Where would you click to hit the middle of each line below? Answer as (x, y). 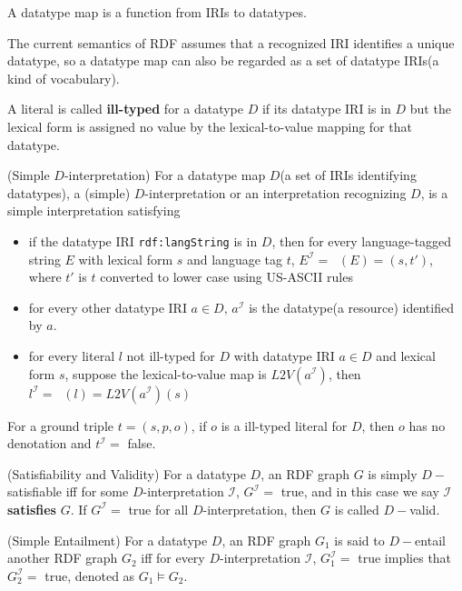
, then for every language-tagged (362, 240)
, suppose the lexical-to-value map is (166, 373)
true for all (158, 509)
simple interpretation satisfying (94, 210)
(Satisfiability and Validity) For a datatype (127, 473)
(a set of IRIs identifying (348, 175)
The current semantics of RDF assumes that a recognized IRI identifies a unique (231, 42)
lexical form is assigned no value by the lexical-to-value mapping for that (210, 126)
